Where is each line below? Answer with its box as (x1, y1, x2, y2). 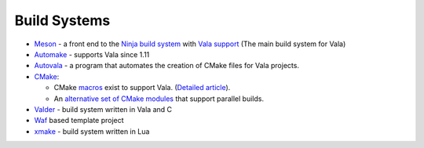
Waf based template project (34, 116, 125, 125)
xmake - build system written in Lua (34, 126, 150, 136)
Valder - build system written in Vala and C (34, 104, 173, 114)
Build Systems (14, 12, 111, 29)
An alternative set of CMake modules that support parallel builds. (53, 94, 265, 103)
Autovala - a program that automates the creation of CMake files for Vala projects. (34, 61, 300, 70)
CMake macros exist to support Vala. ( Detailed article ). (53, 83, 231, 92)
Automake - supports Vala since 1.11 (34, 49, 150, 59)
